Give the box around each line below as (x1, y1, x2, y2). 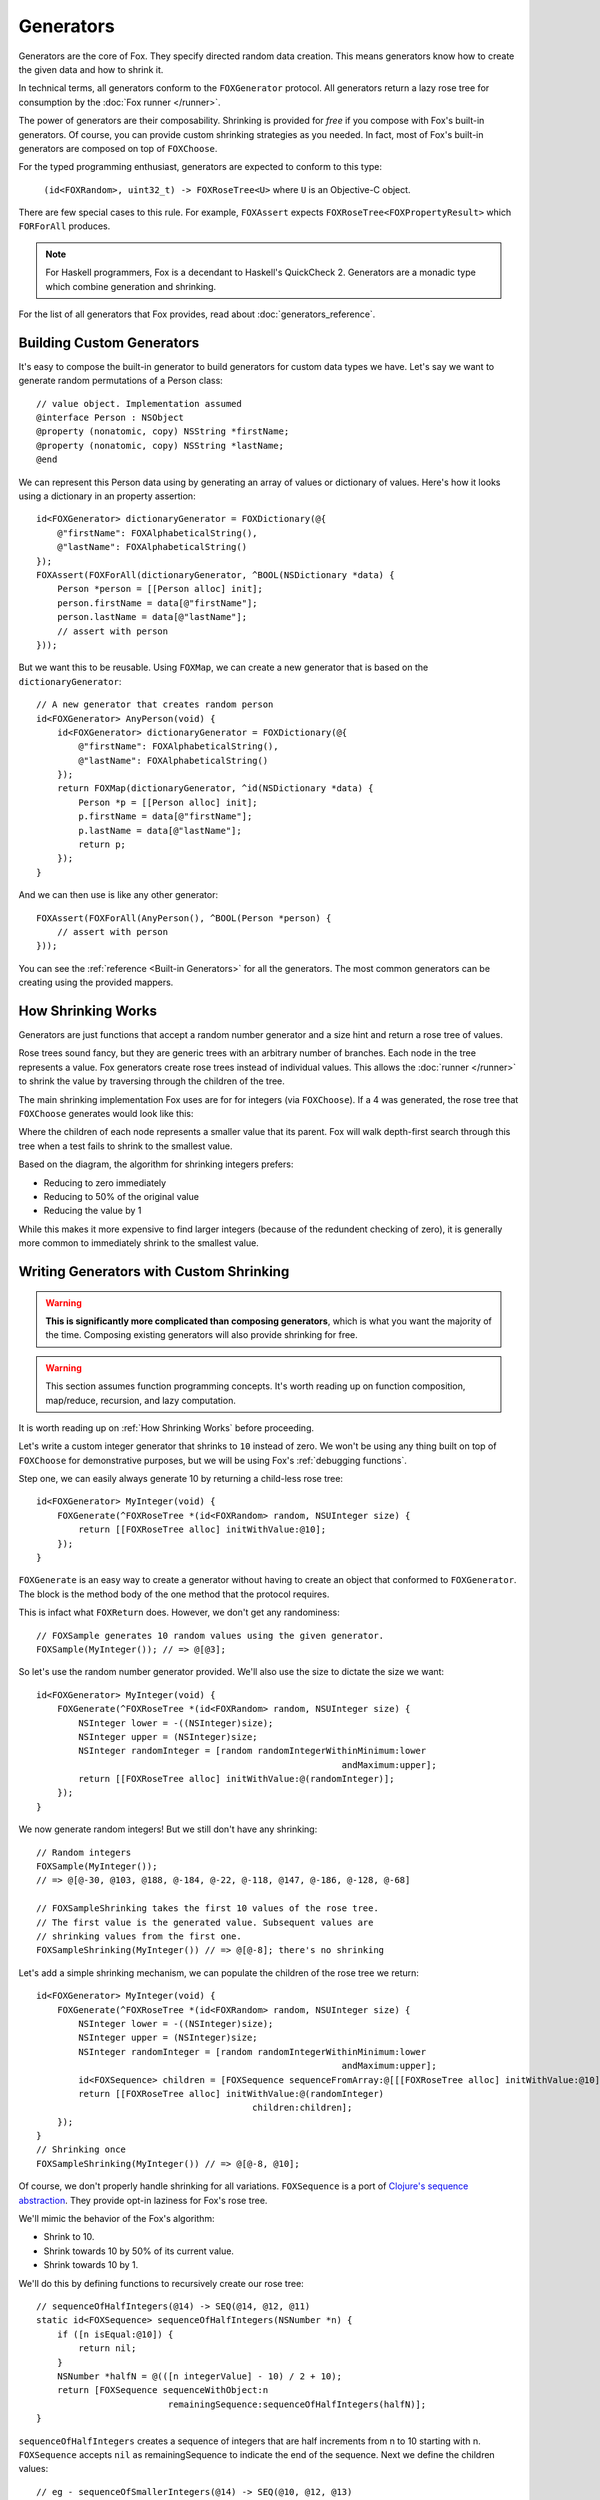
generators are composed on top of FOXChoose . (18, 142, 218, 154)
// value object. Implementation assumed (36, 398, 242, 409)
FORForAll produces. (18, 220, 111, 232)
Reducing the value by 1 (43, 1205, 142, 1217)
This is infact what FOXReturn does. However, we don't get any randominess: (18, 1606, 340, 1619)
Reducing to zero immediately (43, 1176, 167, 1189)
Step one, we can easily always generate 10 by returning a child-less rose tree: (18, 1473, 344, 1485)
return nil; (78, 2343, 137, 2354)
